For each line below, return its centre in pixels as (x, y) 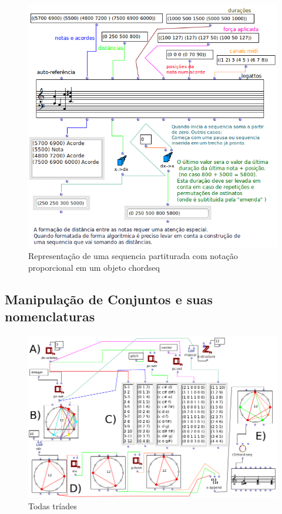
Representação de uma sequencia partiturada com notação (133, 255)
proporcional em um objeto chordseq (94, 267)
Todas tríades (53, 505)
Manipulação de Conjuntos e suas (109, 299)
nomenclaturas (50, 316)
